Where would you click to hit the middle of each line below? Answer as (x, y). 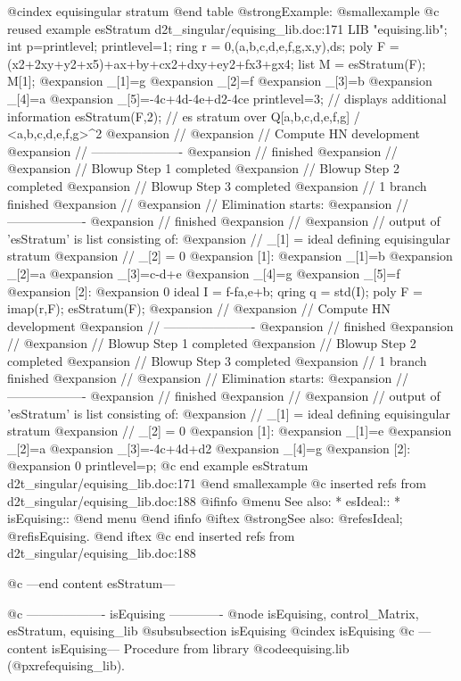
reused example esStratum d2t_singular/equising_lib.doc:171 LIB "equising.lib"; (227, 28)
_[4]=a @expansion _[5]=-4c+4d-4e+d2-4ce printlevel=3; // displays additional (227, 98)
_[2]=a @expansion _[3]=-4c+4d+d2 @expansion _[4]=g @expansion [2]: (209, 448)
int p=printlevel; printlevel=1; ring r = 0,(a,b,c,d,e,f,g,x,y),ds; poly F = (203, 46)
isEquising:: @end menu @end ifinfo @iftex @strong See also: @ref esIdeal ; (205, 518)
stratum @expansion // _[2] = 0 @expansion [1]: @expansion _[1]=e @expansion (230, 431)
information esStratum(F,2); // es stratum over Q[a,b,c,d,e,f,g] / (184, 116)
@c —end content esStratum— (91, 583)
